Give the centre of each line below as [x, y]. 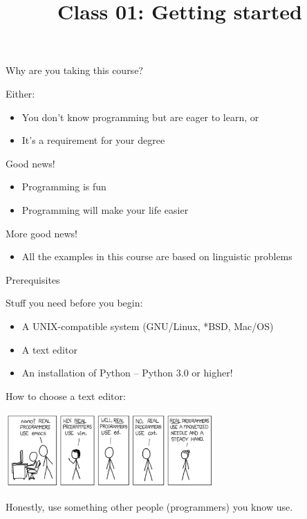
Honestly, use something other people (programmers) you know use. [149, 507]
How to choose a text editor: [66, 395]
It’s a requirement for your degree [93, 140]
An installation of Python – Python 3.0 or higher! [127, 373]
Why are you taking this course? [74, 70]
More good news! [41, 233]
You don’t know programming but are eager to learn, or [140, 117]
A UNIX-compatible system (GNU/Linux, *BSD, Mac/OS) [148, 326]
